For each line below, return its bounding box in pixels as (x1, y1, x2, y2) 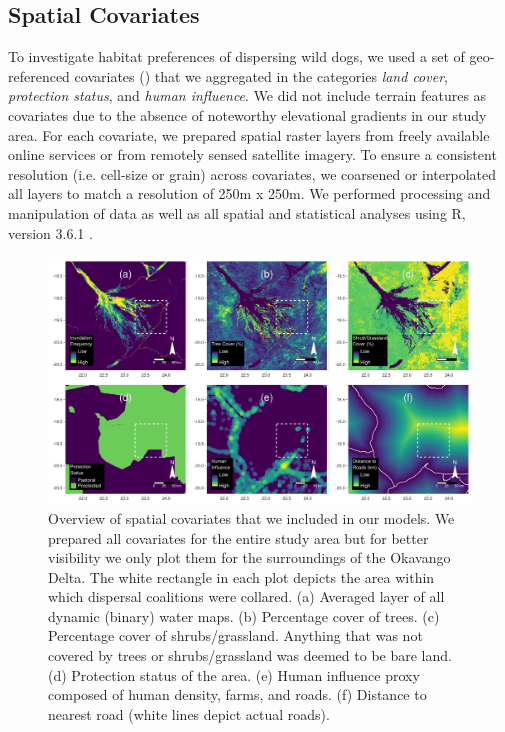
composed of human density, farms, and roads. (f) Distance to (48, 684, 427, 705)
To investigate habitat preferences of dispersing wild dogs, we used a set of (8, 46, 465, 67)
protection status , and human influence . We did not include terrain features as (8, 85, 487, 106)
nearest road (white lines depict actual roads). (48, 703, 330, 724)
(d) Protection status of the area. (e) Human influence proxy (48, 664, 420, 685)
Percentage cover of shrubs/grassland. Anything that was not (48, 625, 423, 646)
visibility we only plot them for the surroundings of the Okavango (48, 547, 451, 568)
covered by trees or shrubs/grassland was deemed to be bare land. (48, 645, 452, 666)
